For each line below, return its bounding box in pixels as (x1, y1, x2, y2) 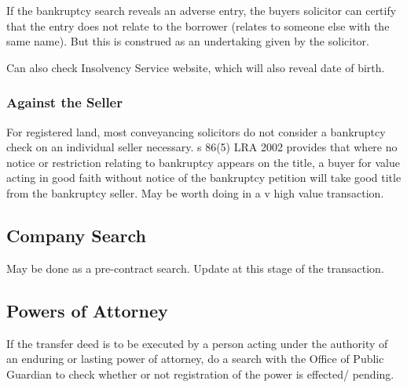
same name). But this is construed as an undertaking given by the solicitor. (6, 33, 369, 49)
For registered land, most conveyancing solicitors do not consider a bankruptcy (6, 123, 386, 140)
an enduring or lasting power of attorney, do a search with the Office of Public (6, 350, 384, 367)
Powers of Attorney (6, 298, 168, 322)
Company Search (6, 223, 146, 247)
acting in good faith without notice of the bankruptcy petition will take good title (6, 169, 401, 186)
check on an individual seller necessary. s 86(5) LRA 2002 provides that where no (6, 139, 398, 155)
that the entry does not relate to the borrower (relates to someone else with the (6, 17, 390, 34)
